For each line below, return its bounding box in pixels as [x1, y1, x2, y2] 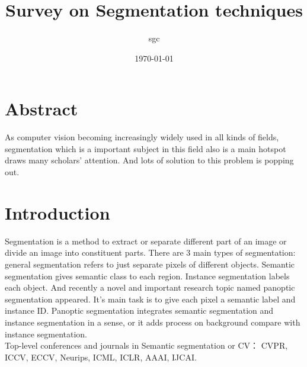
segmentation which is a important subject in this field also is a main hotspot [5, 142, 286, 154]
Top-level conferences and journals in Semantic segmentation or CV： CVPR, [5, 339, 288, 352]
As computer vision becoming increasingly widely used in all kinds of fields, [5, 131, 279, 143]
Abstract [5, 96, 78, 121]
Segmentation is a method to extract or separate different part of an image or [5, 234, 287, 247]
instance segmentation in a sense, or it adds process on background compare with [5, 316, 300, 328]
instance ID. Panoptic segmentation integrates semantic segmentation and [5, 304, 274, 317]
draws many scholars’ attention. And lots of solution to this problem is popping [5, 154, 294, 166]
